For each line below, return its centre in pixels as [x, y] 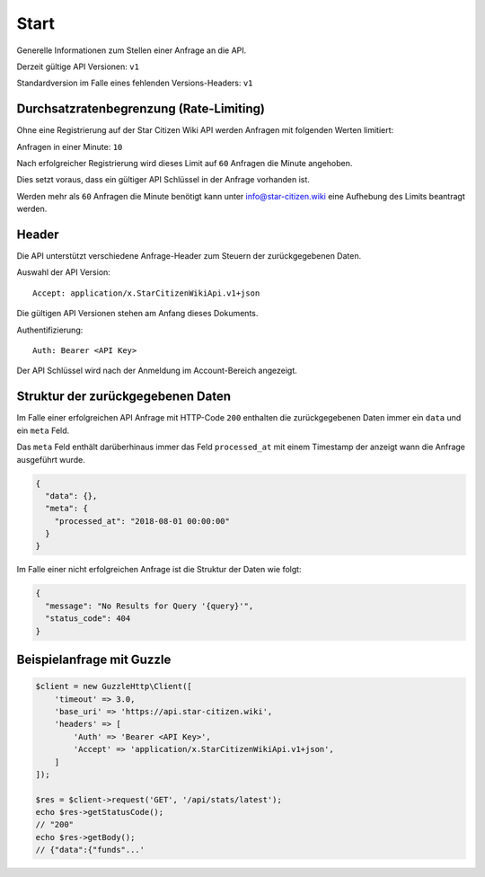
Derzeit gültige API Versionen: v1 [78, 66]
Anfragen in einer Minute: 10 [70, 146]
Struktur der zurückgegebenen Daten [123, 397]
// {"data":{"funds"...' [90, 850]
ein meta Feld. [43, 430]
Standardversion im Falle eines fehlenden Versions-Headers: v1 [135, 83]
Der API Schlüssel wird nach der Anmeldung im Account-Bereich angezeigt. [157, 371]
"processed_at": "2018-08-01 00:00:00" [142, 521]
